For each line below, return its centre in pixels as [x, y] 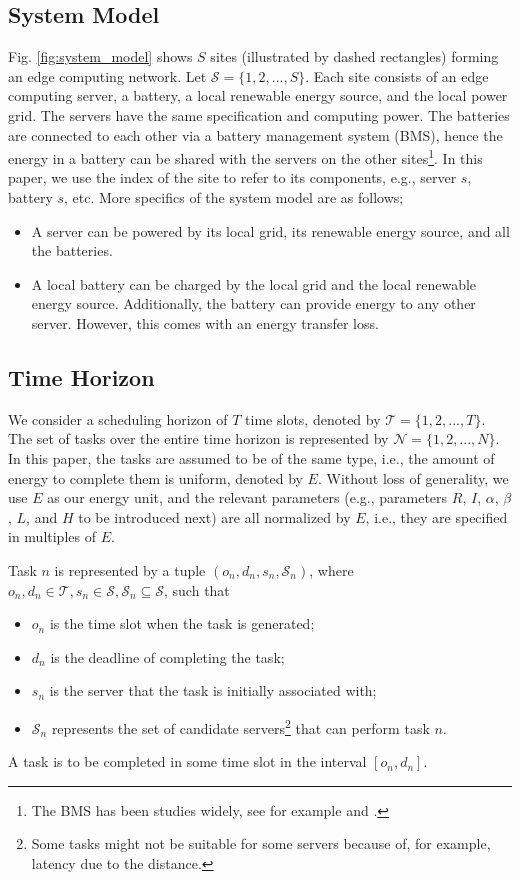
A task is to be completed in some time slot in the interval [187, 761]
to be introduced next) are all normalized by [214, 516]
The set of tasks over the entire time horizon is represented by [198, 438]
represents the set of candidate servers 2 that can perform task [240, 726]
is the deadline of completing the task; [167, 656]
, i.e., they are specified [436, 516]
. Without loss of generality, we [413, 477]
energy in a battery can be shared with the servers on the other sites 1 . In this [245, 156]
